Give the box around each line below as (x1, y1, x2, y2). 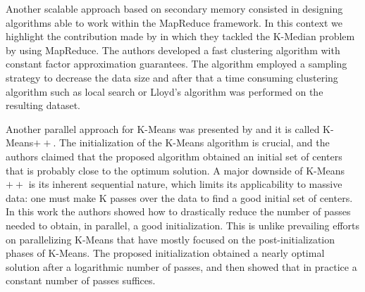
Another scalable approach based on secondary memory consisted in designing (6, 1, 343, 15)
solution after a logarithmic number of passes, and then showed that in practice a (6, 259, 357, 274)
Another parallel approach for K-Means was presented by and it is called (6, 121, 320, 136)
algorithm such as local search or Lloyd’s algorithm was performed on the (6, 84, 323, 99)
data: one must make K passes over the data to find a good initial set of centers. (6, 190, 353, 205)
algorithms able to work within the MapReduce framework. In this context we (6, 15, 343, 30)
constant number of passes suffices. (6, 273, 156, 288)
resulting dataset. (6, 98, 80, 113)
